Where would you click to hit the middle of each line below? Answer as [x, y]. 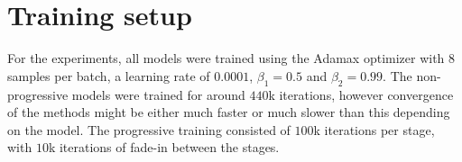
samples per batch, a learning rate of [109, 75]
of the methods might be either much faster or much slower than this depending [229, 112]
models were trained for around [158, 94]
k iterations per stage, [374, 129]
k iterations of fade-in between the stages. [164, 147]
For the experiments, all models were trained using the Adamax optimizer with [226, 58]
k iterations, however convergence [361, 94]
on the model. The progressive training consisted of [149, 129]
